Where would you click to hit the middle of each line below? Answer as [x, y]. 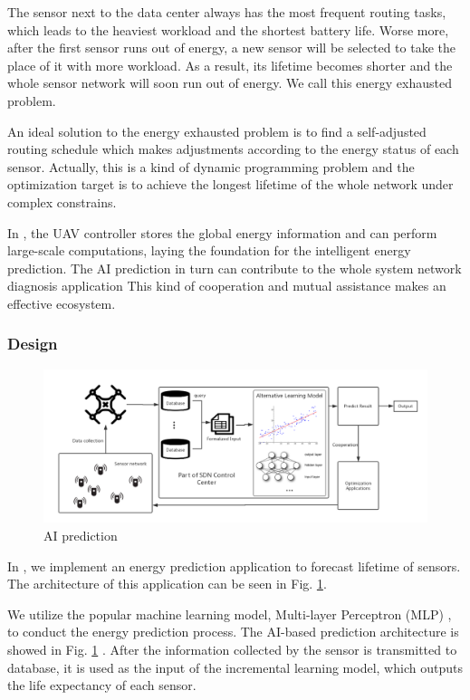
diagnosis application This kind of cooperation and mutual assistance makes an [227, 286]
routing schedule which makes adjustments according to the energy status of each [233, 149]
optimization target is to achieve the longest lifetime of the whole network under [230, 184]
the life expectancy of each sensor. [102, 685]
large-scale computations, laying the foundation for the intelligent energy [209, 250]
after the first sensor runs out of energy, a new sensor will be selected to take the [231, 48]
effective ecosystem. [62, 303]
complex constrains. [62, 201]
